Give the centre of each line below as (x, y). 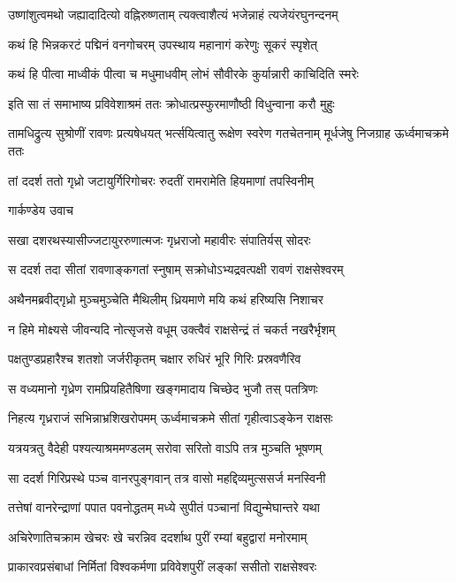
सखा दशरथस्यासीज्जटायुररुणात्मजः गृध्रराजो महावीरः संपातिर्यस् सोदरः (160, 239)
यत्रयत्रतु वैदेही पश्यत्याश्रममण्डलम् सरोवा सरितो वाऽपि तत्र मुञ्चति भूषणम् (165, 447)
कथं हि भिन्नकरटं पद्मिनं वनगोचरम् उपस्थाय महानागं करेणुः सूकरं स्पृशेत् (163, 44)
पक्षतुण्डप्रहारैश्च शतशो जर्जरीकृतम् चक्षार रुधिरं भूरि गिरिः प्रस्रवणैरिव (155, 359)
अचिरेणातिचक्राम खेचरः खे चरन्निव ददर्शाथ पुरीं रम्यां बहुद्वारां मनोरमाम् (158, 536)
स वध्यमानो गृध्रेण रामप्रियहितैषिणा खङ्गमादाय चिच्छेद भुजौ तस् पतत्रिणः (163, 388)
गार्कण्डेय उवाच (41, 210)
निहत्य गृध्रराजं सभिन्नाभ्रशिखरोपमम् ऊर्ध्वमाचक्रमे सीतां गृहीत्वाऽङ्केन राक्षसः (171, 418)
